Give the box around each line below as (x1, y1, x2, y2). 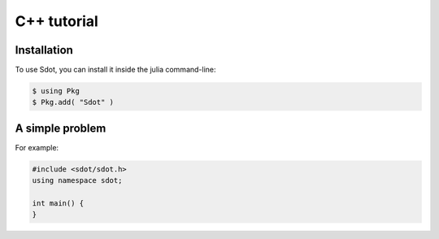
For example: (15, 142, 59, 152)
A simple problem (15, 121, 106, 135)
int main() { (32, 199, 85, 208)
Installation (15, 43, 73, 57)
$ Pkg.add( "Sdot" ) (32, 98, 114, 107)
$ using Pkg (32, 86, 80, 96)
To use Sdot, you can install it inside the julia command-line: (15, 65, 216, 75)
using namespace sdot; (32, 176, 123, 185)
